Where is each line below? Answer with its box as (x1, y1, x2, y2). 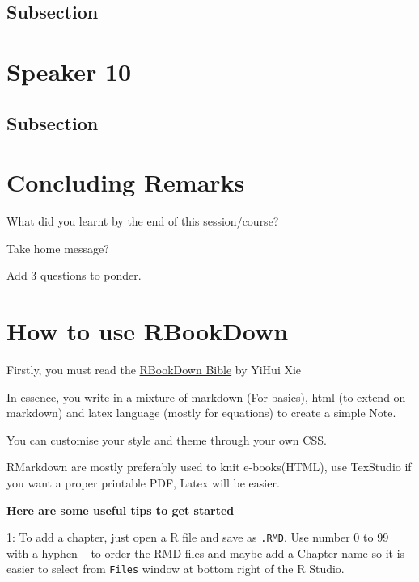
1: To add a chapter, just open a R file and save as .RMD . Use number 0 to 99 (6, 529, 389, 546)
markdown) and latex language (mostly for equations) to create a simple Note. (6, 404, 396, 421)
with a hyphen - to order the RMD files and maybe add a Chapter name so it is (6, 544, 405, 561)
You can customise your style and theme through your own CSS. (6, 431, 327, 448)
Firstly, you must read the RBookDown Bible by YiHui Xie (6, 361, 302, 377)
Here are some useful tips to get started (6, 501, 235, 518)
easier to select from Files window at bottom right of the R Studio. (6, 560, 345, 577)
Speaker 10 (6, 54, 132, 87)
